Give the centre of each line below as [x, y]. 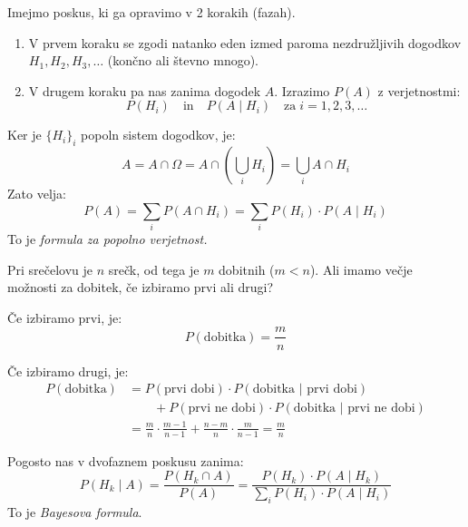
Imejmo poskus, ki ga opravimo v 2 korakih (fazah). [151, 12]
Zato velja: [37, 194]
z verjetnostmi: [419, 90]
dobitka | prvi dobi [305, 390]
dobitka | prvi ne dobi [354, 409]
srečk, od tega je [154, 269]
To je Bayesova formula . [75, 512]
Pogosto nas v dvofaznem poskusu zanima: [126, 460]
